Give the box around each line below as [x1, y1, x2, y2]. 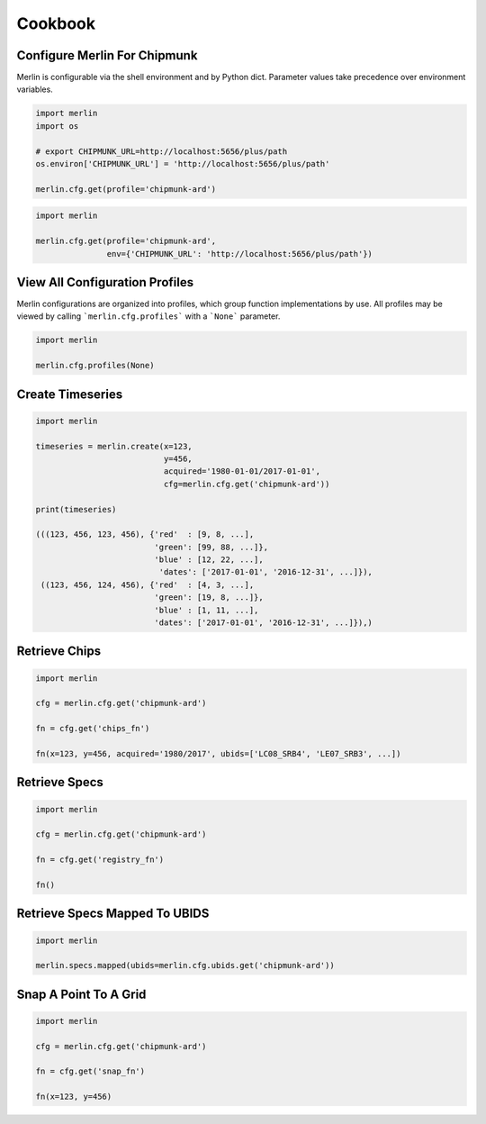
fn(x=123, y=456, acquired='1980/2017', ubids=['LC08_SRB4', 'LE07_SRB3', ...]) [35, 748, 401, 758]
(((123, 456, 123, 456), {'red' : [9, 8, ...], [35, 530, 255, 539]
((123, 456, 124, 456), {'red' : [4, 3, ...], [40, 579, 255, 590]
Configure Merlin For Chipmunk [16, 48, 198, 63]
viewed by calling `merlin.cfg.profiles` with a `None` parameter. [16, 311, 281, 322]
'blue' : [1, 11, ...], [154, 604, 259, 615]
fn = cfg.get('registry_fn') [35, 855, 165, 865]
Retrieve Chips [16, 644, 102, 659]
